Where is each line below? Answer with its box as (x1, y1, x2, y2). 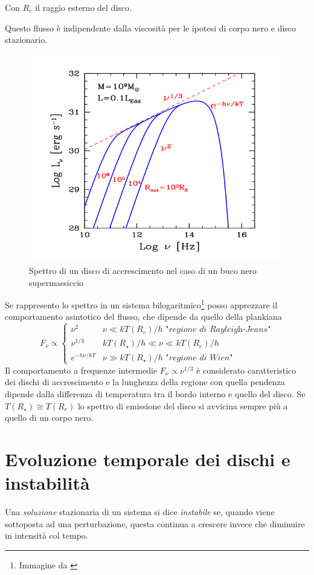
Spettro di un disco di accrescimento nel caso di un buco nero (29, 264, 257, 276)
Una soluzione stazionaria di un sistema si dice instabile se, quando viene (5, 505, 275, 518)
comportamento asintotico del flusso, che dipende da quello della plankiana (5, 310, 282, 323)
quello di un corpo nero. (5, 411, 94, 424)
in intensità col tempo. (5, 529, 88, 542)
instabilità (5, 470, 90, 495)
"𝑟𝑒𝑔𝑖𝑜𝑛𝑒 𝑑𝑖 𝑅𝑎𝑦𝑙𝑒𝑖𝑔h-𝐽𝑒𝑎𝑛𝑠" (165, 325, 271, 334)
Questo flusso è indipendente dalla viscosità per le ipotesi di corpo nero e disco (5, 21, 296, 34)
